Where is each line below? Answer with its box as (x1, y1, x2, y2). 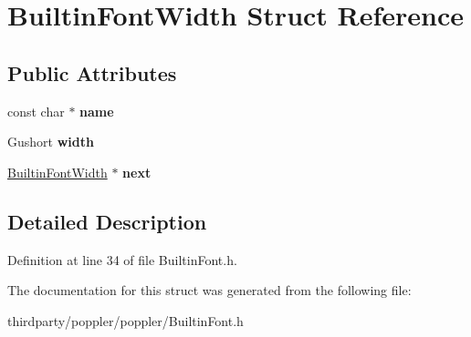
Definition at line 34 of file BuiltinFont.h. (7, 250, 237, 269)
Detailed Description (7, 207, 207, 235)
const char (7, 101, 65, 120)
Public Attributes (7, 58, 177, 87)
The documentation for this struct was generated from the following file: (7, 281, 412, 300)
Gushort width (7, 132, 94, 151)
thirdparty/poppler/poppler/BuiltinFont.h (7, 311, 244, 330)
